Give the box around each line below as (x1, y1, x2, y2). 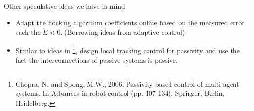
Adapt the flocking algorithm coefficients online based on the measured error (15, 17, 245, 27)
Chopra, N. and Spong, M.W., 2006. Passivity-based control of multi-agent (15, 78, 239, 89)
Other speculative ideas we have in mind (4, 1, 125, 11)
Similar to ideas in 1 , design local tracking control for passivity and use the (15, 44, 240, 55)
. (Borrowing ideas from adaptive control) (60, 27, 185, 37)
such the (15, 27, 41, 37)
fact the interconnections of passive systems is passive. (15, 55, 178, 65)
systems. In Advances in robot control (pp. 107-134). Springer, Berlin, (15, 88, 225, 98)
